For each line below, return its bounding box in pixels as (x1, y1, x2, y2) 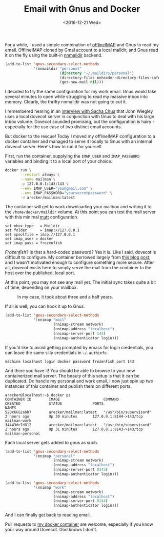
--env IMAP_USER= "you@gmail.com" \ (20, 186, 93, 191)
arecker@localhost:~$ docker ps (5, 393, 71, 398)
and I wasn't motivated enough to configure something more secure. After (5, 259, 154, 265)
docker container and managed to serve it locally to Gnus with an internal (5, 139, 153, 144)
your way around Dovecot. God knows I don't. (5, 527, 98, 533)
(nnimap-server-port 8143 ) (53, 467, 108, 472)
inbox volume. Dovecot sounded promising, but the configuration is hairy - (5, 119, 155, 125)
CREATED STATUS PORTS (5, 401, 104, 406)
